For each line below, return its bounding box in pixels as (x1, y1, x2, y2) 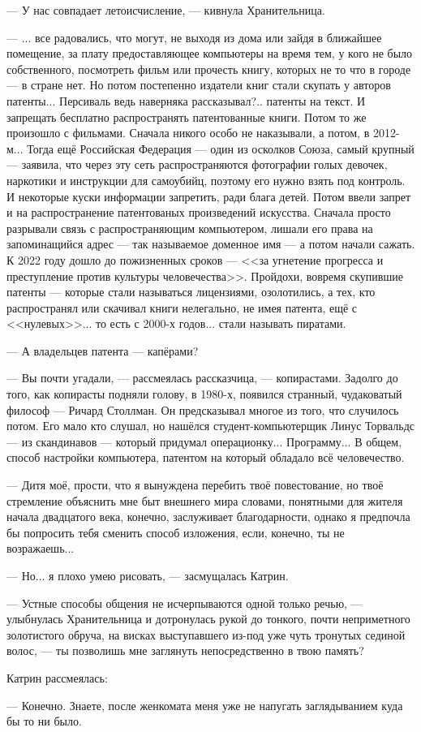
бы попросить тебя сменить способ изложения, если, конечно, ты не (6, 523, 345, 540)
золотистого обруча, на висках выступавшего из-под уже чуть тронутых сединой (6, 626, 406, 643)
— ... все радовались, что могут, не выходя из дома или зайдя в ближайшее (6, 28, 382, 45)
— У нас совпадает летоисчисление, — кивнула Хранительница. (6, 2, 325, 18)
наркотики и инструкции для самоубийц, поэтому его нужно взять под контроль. (6, 171, 406, 188)
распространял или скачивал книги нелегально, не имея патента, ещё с (6, 299, 358, 316)
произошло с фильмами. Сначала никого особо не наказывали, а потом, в (6, 124, 370, 141)
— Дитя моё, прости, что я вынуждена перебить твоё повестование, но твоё (6, 476, 384, 493)
